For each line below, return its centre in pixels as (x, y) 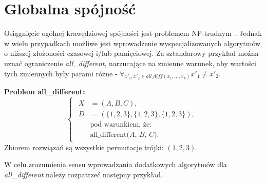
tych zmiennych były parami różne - (61, 73)
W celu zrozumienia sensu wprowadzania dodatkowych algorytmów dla (116, 164)
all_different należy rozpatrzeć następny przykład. (83, 174)
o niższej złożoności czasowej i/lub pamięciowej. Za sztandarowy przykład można (131, 53)
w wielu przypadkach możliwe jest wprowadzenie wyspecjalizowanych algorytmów (132, 43)
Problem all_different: (45, 91)
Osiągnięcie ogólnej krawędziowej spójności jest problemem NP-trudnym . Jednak (133, 33)
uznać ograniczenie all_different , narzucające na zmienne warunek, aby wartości (130, 63)
